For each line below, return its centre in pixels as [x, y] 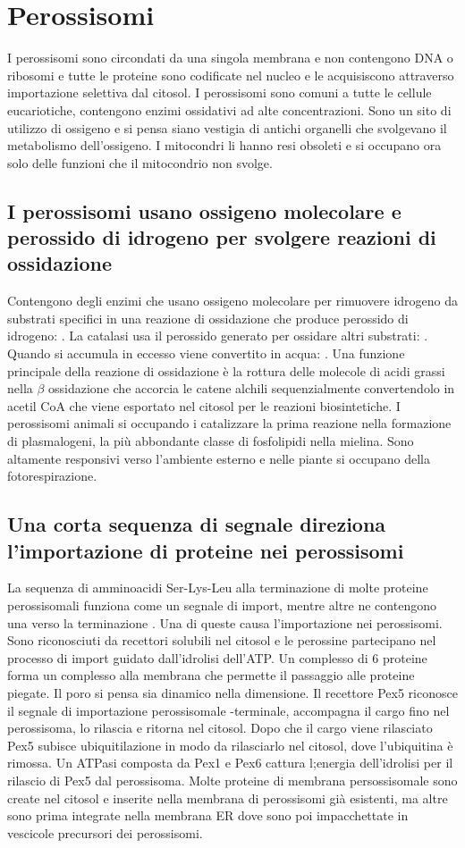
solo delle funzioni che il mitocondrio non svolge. [140, 162]
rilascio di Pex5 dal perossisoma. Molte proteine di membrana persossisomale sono [232, 780]
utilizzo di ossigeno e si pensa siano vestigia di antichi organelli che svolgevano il [227, 127]
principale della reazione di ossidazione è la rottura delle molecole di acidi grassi [226, 370]
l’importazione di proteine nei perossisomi [206, 550]
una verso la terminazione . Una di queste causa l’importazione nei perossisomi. [225, 622]
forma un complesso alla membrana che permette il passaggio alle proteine [211, 675]
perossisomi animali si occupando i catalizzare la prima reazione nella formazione [229, 423]
